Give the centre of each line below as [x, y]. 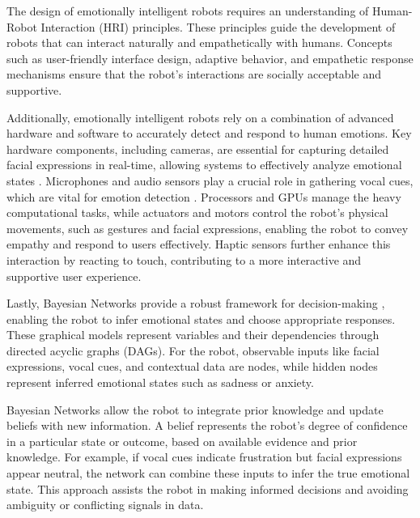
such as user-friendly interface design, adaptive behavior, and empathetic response [210, 58]
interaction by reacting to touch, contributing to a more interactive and [184, 259]
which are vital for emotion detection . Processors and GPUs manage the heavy [204, 196]
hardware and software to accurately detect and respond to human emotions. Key [209, 133]
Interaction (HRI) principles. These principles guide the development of [218, 26]
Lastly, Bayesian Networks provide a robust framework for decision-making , [196, 303]
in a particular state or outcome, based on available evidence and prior [182, 441]
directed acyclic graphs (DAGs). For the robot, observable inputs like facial [193, 350]
